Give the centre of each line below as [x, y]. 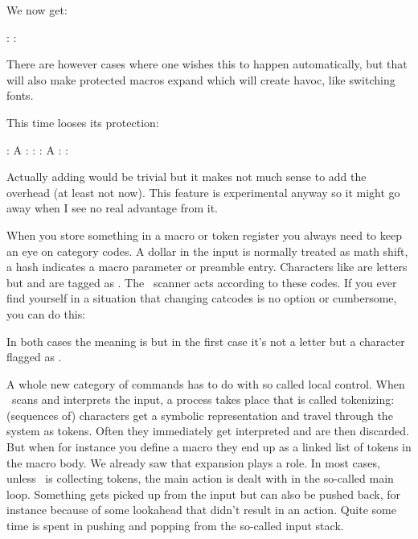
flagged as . [34, 357]
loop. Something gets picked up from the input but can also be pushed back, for [203, 494]
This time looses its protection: [83, 122]
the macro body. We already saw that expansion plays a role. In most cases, [193, 462]
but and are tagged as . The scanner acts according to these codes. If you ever [202, 282]
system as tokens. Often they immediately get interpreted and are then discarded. [208, 431]
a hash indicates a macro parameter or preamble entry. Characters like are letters [207, 267]
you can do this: [46, 313]
